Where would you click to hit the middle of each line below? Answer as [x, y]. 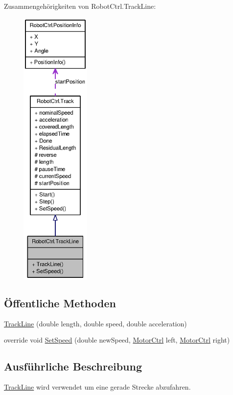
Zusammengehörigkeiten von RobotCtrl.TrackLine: [80, 6]
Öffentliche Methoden [60, 303]
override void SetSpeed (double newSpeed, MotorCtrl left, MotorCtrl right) [117, 340]
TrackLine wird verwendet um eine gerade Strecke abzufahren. [97, 387]
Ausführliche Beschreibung [73, 366]
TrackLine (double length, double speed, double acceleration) [95, 323]
